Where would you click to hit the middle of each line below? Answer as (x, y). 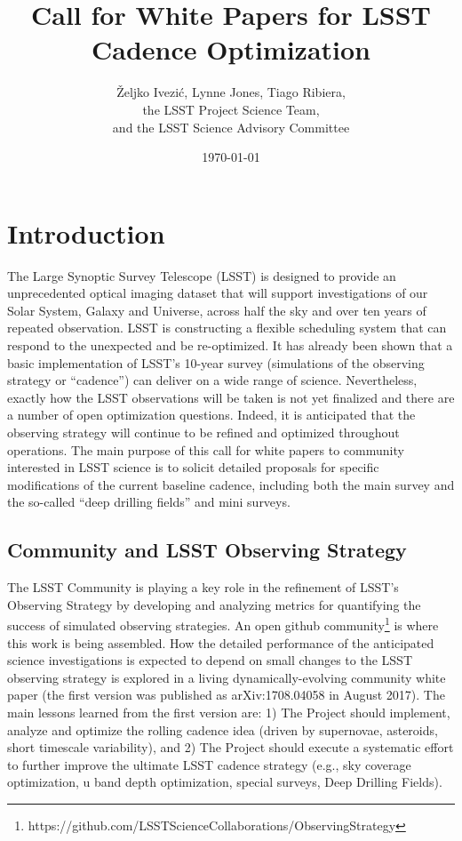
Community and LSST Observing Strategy (207, 550)
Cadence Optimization (231, 49)
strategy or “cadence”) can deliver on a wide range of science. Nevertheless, (212, 380)
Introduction (86, 232)
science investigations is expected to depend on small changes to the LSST (210, 660)
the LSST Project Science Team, (231, 109)
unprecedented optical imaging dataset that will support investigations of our (218, 293)
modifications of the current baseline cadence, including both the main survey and (231, 484)
